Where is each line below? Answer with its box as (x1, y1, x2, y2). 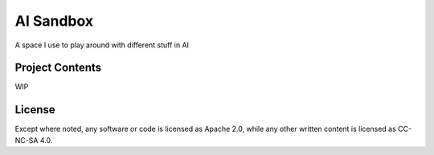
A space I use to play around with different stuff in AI (14, 40, 189, 50)
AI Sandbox (14, 12, 94, 30)
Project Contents (14, 61, 102, 75)
